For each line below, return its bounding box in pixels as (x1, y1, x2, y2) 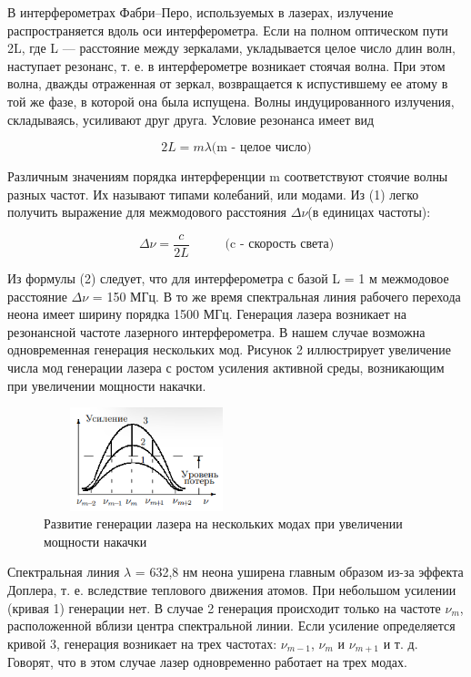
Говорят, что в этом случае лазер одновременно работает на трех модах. (7, 652, 407, 672)
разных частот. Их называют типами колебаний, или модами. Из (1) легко (7, 184, 419, 203)
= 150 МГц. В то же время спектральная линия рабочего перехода (92, 286, 461, 305)
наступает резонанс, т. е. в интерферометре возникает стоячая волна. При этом (7, 56, 446, 75)
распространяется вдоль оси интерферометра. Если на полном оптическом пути (7, 20, 448, 39)
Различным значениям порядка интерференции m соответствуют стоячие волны (7, 167, 448, 186)
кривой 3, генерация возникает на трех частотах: (7, 633, 277, 652)
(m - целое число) (211, 141, 312, 155)
